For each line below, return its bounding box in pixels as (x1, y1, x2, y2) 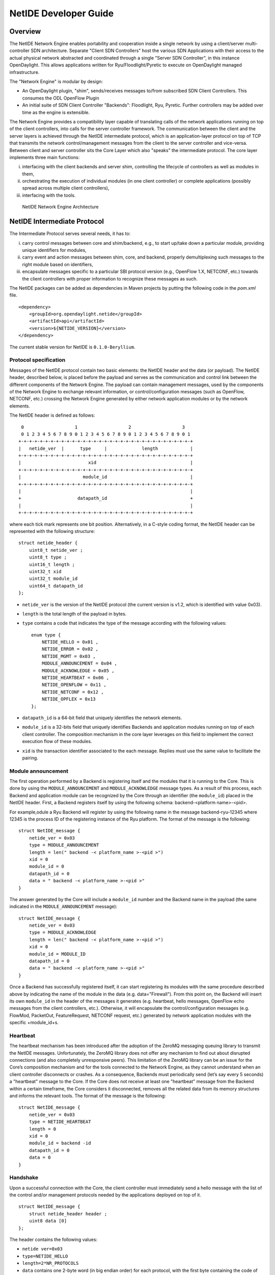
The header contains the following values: (9, 1237, 98, 1243)
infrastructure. (9, 69, 40, 75)
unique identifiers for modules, (22, 247, 87, 253)
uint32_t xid (29, 569, 62, 574)
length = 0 (29, 1126, 57, 1132)
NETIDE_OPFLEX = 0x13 (41, 696, 96, 702)
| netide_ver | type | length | (18, 445, 193, 451)
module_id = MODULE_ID (29, 951, 86, 957)
